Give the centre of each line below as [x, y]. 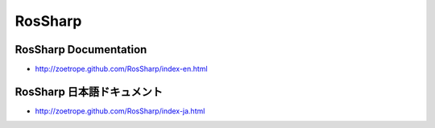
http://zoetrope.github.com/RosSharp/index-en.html [122, 69]
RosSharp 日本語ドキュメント [89, 91]
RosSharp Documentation [81, 50]
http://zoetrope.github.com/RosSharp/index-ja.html [120, 111]
